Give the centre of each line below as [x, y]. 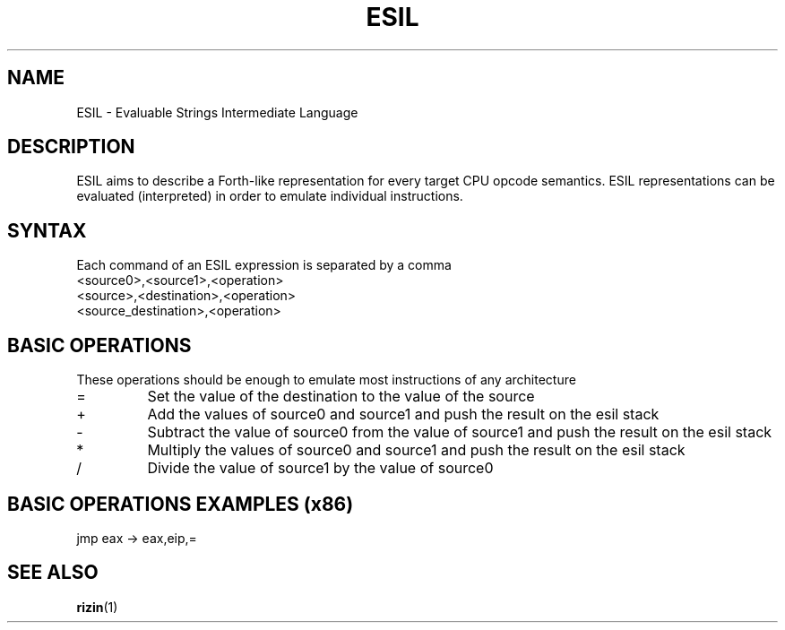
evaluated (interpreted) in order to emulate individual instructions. [270, 196]
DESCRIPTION [71, 147]
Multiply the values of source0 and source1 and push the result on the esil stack [416, 450]
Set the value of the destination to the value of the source [341, 397]
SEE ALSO [53, 573]
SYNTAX [47, 230]
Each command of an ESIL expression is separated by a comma [264, 265]
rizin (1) [97, 607]
